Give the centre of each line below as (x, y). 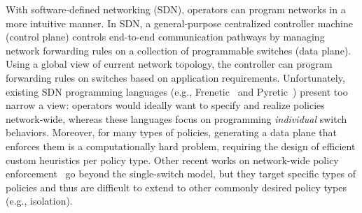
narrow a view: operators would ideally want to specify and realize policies (165, 105)
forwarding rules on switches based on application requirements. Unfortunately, (175, 77)
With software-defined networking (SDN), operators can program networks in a (176, 9)
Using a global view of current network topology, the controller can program (169, 64)
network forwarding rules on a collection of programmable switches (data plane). (179, 50)
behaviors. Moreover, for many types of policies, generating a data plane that (171, 132)
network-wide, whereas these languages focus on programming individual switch (176, 118)
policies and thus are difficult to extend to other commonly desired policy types (176, 187)
